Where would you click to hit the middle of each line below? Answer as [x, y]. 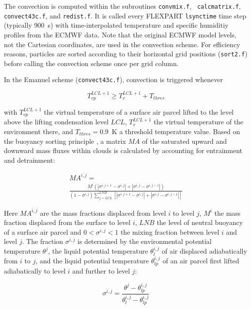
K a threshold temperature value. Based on [176, 131]
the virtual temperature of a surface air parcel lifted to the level [139, 112]
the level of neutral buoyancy [200, 222]
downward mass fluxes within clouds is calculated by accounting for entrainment [123, 150]
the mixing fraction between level [170, 232]
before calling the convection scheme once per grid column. [91, 63]
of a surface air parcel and [43, 232]
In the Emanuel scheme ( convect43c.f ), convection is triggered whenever [113, 79]
